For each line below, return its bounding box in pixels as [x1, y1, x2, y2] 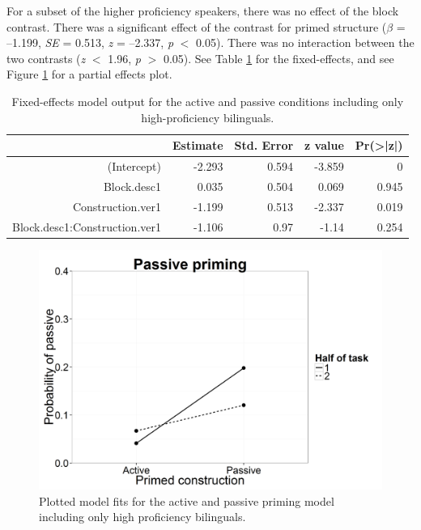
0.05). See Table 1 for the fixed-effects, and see [163, 49, 394, 66]
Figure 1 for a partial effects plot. [6, 66, 172, 83]
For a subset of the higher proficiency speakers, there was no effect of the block [6, 2, 399, 19]
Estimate [172, 137, 223, 154]
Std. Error [234, 137, 294, 154]
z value [304, 137, 344, 154]
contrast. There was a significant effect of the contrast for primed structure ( [6, 18, 387, 35]
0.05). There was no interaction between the [196, 34, 415, 51]
